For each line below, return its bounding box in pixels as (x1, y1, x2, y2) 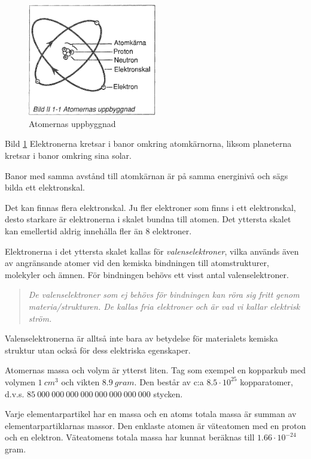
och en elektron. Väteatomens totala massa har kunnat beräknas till (5, 431, 255, 443)
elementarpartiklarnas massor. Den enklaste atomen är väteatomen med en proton (5, 419, 306, 431)
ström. (28, 312, 52, 324)
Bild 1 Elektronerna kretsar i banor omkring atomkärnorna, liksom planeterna (5, 137, 292, 150)
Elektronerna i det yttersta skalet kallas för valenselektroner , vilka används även (5, 244, 299, 257)
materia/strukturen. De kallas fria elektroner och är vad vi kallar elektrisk (28, 300, 300, 312)
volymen (5, 375, 35, 388)
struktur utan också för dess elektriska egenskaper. (5, 343, 191, 356)
